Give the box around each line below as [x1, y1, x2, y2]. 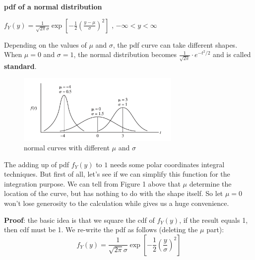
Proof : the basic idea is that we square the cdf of [4, 214, 155, 225]
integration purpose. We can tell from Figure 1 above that [4, 178, 181, 189]
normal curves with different [24, 142, 110, 153]
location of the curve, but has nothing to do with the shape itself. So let [4, 188, 223, 198]
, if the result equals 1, [179, 214, 248, 225]
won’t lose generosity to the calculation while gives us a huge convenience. [4, 198, 229, 208]
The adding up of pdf [4, 159, 69, 169]
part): [206, 224, 224, 235]
